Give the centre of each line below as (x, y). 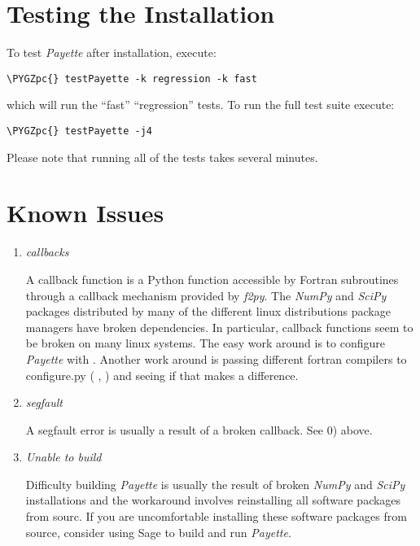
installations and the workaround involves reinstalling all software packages (213, 500)
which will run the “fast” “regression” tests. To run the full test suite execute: (201, 105)
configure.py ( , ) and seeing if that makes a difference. (162, 375)
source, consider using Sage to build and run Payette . (158, 532)
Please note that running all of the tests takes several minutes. (162, 157)
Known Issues (85, 213)
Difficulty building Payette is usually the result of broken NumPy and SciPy (215, 484)
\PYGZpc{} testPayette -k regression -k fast (132, 79)
